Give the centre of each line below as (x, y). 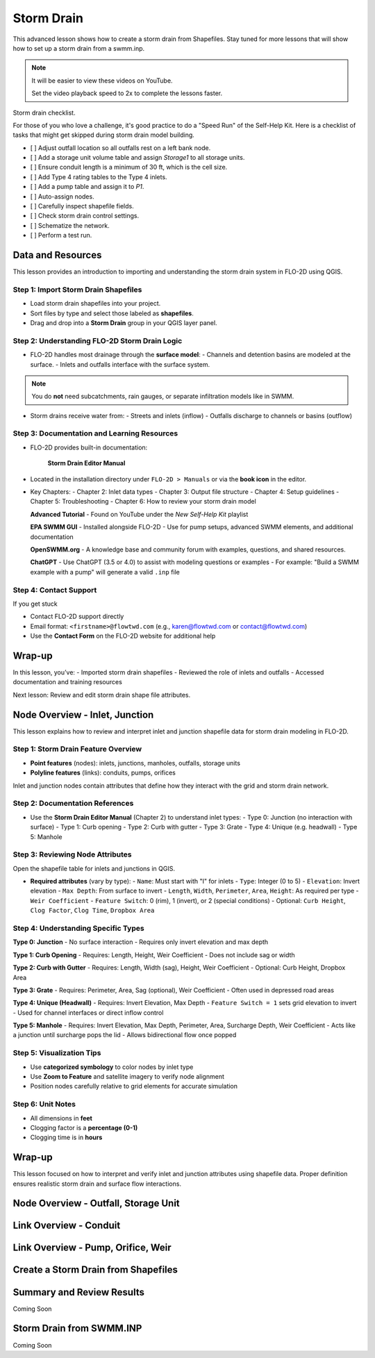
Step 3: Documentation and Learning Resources (95, 433)
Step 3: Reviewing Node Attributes (72, 854)
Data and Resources (57, 255)
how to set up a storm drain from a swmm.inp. (79, 48)
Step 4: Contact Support (55, 590)
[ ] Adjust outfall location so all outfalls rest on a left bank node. (120, 148)
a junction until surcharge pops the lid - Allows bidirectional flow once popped (125, 1035)
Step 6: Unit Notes (44, 1104)
